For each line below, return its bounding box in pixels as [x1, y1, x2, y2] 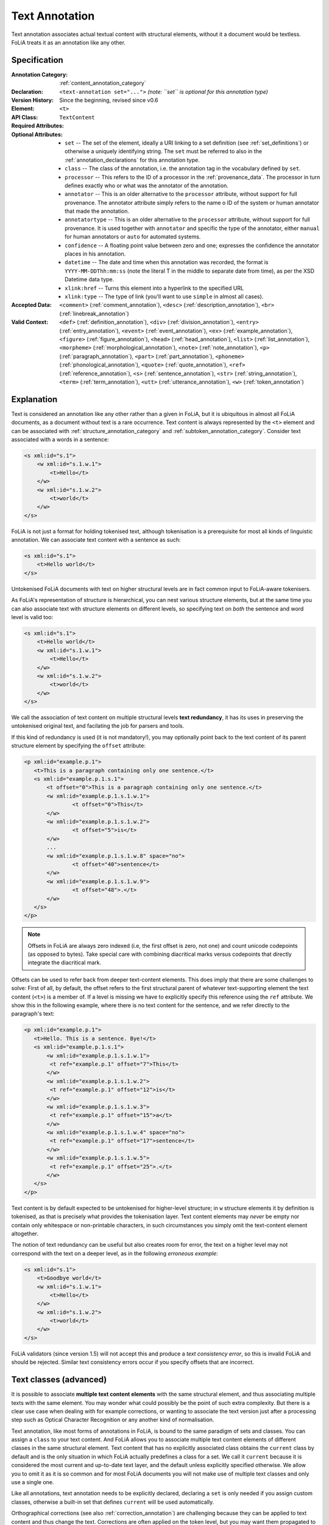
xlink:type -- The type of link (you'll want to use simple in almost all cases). [65, 293, 264, 300]
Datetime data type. [65, 276, 115, 283]
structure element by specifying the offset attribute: [11, 742, 146, 750]
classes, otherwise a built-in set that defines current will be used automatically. [11, 1498, 214, 1505]
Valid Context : [11, 318, 49, 326]
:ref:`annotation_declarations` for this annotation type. [65, 156, 200, 163]
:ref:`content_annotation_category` [59, 79, 146, 87]
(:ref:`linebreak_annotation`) [59, 310, 129, 317]
